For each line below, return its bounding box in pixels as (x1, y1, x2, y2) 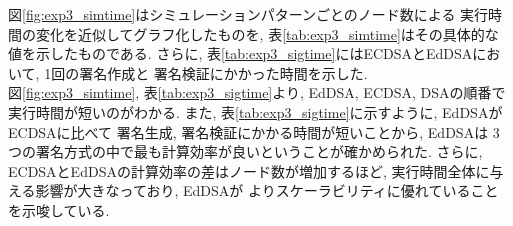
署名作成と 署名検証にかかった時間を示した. (79, 62, 368, 83)
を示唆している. (8, 199, 110, 220)
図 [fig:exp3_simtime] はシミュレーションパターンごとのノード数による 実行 (8, 4, 489, 24)
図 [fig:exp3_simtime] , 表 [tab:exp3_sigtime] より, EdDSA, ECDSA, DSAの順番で (8, 82, 506, 103)
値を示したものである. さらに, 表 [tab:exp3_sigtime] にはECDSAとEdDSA (8, 43, 473, 64)
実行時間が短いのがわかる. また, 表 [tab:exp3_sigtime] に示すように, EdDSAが (8, 101, 503, 122)
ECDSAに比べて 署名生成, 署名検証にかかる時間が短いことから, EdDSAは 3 (8, 121, 500, 142)
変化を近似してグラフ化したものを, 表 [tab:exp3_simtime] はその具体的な (35, 23, 499, 44)
